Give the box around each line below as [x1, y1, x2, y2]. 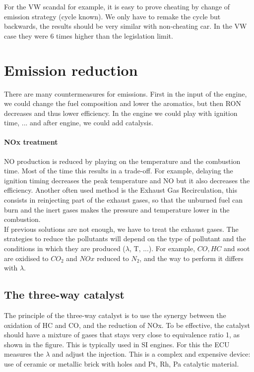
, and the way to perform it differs [139, 253, 244, 263]
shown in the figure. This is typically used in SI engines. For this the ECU [4, 339, 230, 349]
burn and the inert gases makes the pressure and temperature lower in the [4, 204, 230, 214]
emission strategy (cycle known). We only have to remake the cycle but [4, 11, 221, 21]
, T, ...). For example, [129, 243, 195, 254]
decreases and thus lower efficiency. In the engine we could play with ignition [4, 107, 238, 118]
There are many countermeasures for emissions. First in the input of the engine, [4, 88, 247, 99]
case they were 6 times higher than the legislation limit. [4, 30, 173, 41]
